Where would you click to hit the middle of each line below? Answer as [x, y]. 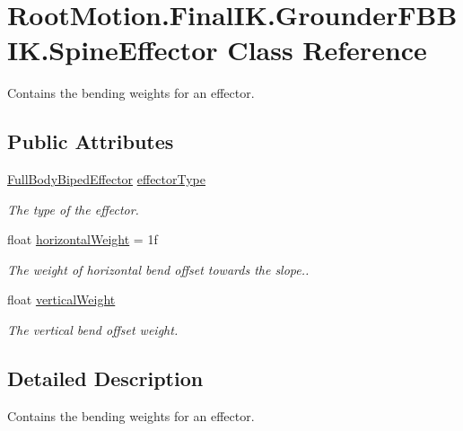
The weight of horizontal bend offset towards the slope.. [158, 269]
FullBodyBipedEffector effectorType [106, 179]
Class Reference [327, 50]
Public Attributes [91, 141]
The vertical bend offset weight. [93, 330]
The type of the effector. [73, 209]
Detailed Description [105, 378]
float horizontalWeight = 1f [83, 239]
